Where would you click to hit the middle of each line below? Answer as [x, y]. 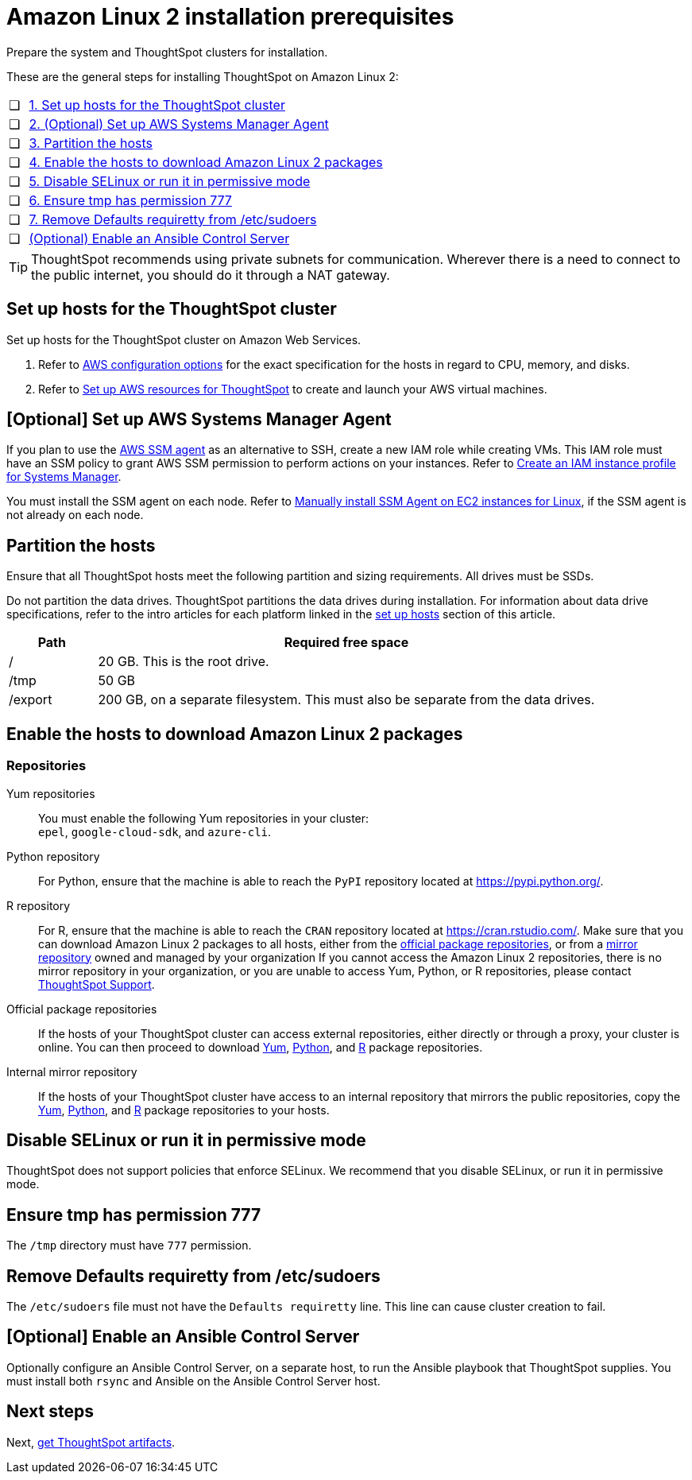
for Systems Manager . [64, 477]
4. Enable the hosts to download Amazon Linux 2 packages [206, 162]
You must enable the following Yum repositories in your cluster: [204, 818]
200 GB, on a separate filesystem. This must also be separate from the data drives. [346, 700]
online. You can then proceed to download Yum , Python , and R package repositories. [261, 1047]
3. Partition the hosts [91, 143]
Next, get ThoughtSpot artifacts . [91, 1442]
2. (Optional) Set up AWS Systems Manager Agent [179, 124]
